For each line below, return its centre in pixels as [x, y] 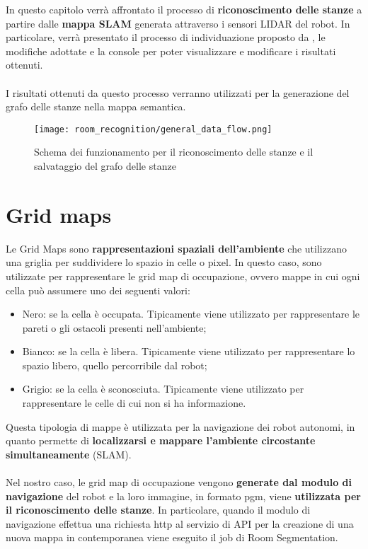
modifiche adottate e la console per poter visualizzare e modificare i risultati [171, 51]
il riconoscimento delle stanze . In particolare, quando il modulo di [158, 510]
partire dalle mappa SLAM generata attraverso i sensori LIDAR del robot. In [178, 23]
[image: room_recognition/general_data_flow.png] [153, 129]
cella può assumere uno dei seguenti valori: [98, 290]
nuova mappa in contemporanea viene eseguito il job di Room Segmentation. [172, 537]
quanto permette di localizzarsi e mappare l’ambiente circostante [161, 440]
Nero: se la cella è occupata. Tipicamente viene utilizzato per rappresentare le [191, 314]
